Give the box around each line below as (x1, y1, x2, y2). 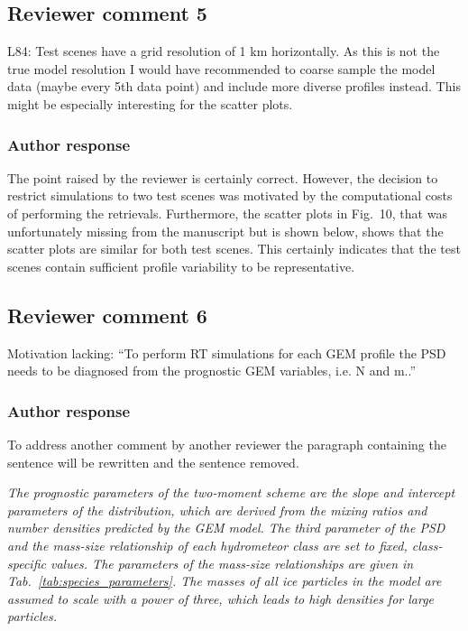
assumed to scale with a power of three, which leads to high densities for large (7, 589, 435, 608)
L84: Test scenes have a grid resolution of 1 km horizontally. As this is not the (7, 42, 440, 60)
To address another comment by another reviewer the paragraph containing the (7, 434, 446, 453)
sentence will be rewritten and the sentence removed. (7, 452, 299, 471)
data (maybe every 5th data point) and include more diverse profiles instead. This (7, 77, 461, 96)
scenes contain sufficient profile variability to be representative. (7, 256, 355, 275)
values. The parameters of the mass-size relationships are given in (50, 553, 414, 572)
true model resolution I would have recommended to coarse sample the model (7, 59, 436, 78)
